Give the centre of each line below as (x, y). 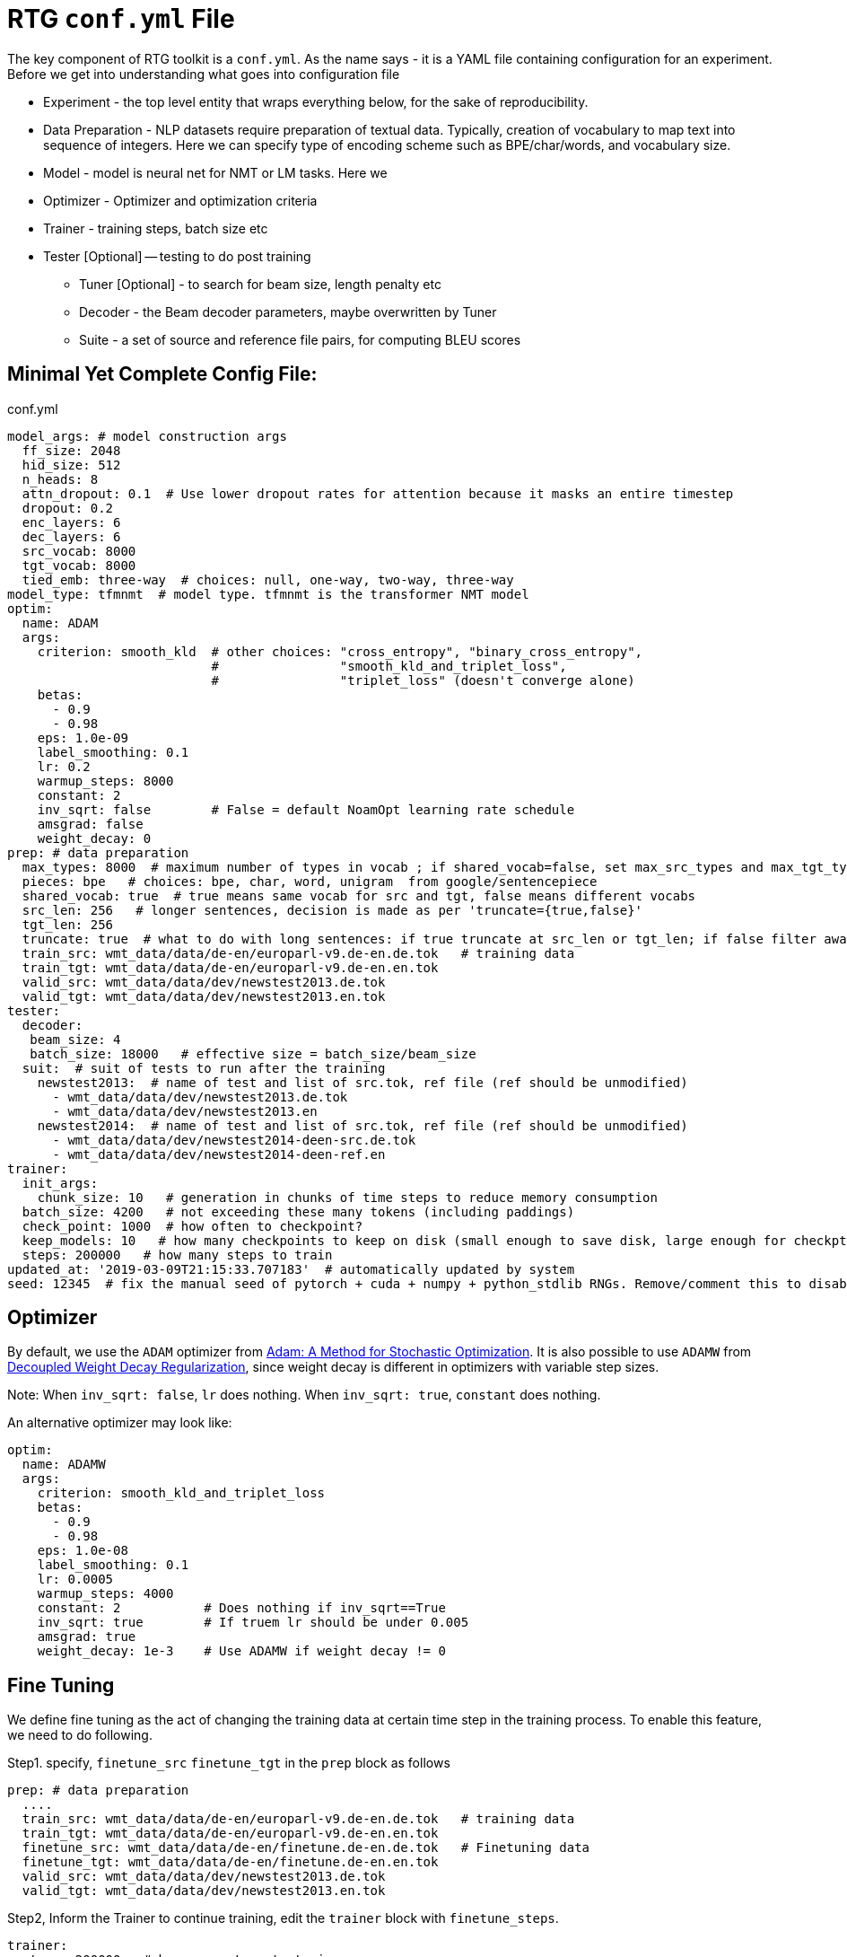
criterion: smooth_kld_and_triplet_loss (181, 1493)
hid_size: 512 (71, 465)
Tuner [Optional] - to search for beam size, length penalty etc (260, 284)
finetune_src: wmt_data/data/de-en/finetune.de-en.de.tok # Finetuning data (306, 1848)
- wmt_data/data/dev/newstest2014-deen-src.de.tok (234, 1140)
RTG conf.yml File (121, 19)
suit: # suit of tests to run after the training (204, 1068)
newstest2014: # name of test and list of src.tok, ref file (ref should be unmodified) (362, 1125)
